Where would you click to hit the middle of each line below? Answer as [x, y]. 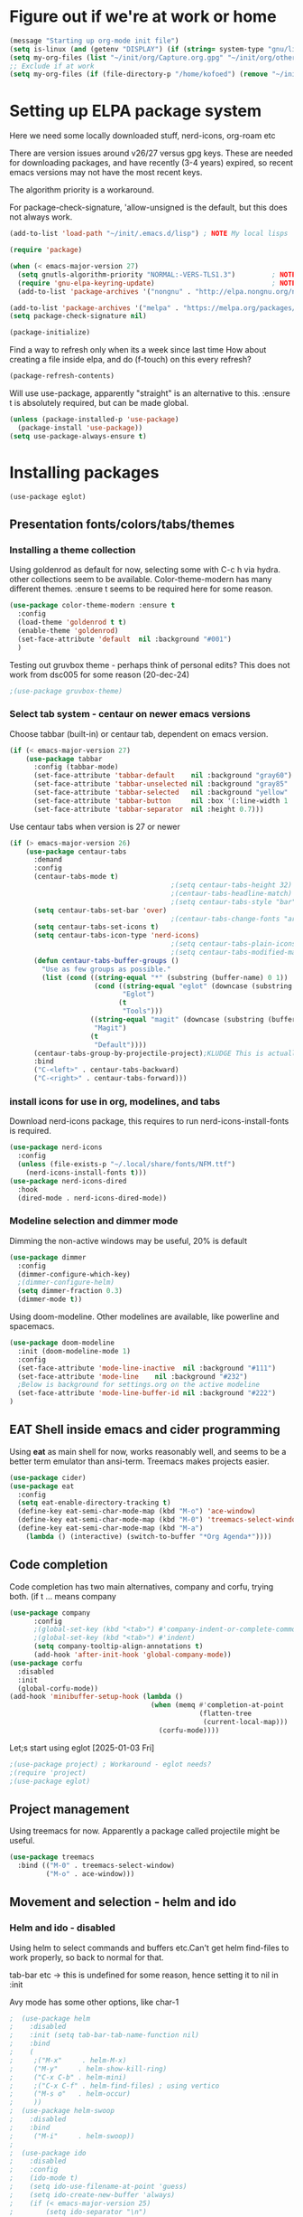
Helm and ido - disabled [62, 1928]
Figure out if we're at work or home [143, 17]
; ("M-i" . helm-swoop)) [72, 2136]
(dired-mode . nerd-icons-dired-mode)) [92, 1198]
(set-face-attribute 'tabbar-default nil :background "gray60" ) [163, 776]
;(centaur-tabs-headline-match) [232, 893]
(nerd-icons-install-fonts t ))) [86, 1173]
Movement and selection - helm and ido [123, 1902]
